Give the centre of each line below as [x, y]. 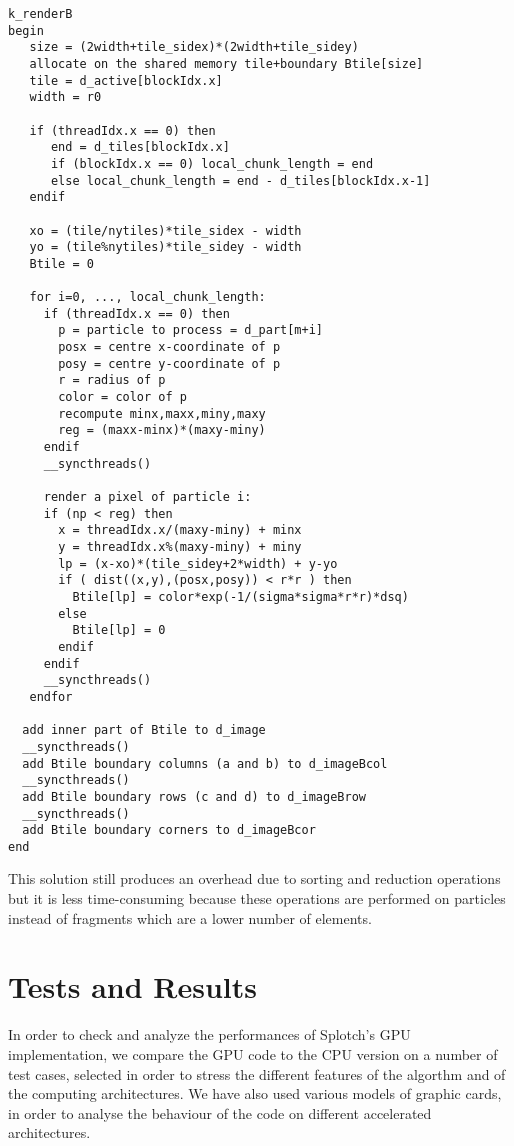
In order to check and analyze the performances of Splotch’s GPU [209, 1034]
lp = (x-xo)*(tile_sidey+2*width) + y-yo [198, 563]
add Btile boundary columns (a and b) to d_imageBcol [205, 763]
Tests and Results [132, 986]
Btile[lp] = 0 [119, 630]
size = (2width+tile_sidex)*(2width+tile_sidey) [194, 47]
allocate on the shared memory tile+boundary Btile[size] [226, 63]
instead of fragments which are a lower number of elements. [190, 917]
